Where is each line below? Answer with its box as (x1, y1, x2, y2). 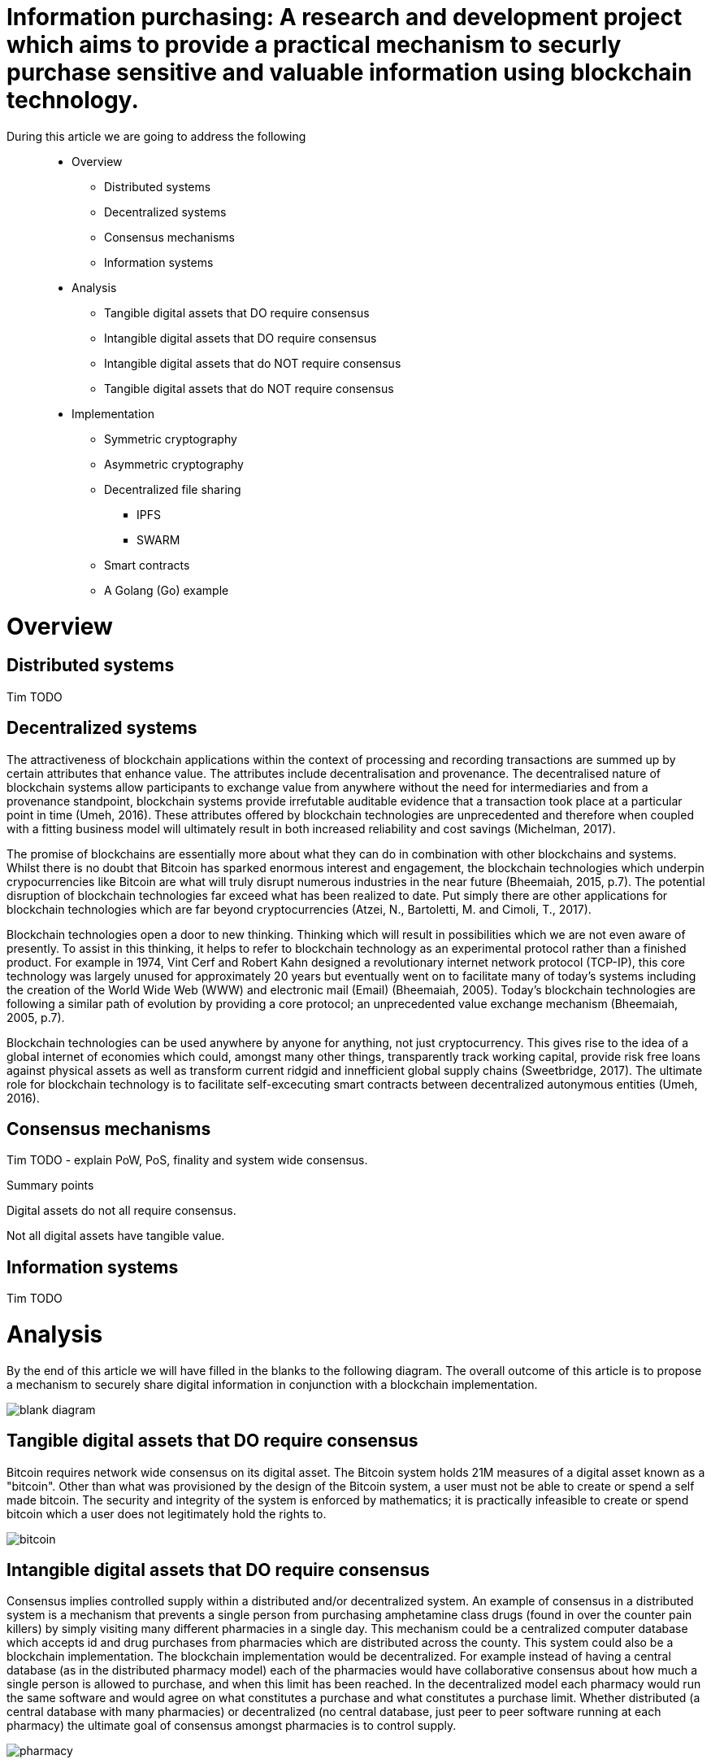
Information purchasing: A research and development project (7, 3, 683, 31)
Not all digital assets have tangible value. (7, 1229, 225, 1243)
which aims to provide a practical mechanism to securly (7, 31, 622, 59)
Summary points (7, 1178, 94, 1193)
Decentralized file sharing (104, 482, 241, 496)
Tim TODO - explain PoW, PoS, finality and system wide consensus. (7, 1153, 368, 1168)
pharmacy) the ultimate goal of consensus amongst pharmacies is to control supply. (7, 1718, 457, 1733)
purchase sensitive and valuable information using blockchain (7, 59, 692, 86)
